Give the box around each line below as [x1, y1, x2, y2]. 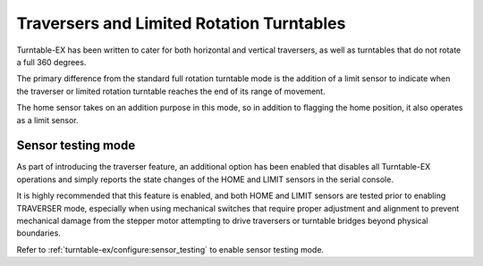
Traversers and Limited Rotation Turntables [16, 13, 346, 33]
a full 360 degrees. [16, 56, 87, 67]
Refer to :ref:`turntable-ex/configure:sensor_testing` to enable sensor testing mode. [16, 244, 325, 254]
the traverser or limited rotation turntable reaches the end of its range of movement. [16, 86, 326, 96]
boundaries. [16, 228, 62, 238]
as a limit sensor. [16, 114, 79, 125]
